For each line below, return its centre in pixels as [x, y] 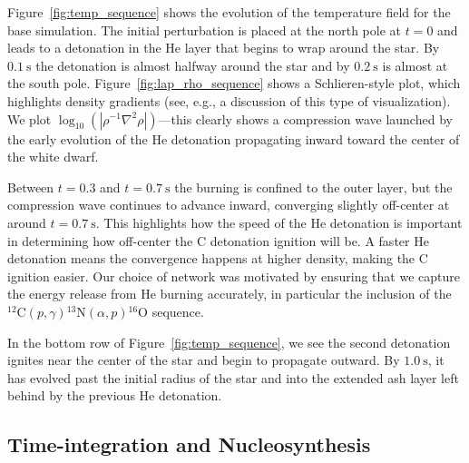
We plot [29, 118]
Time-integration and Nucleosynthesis [189, 444]
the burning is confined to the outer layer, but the [313, 187]
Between [31, 187]
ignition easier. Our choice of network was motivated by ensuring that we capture [234, 276]
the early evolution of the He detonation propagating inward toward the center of [234, 138]
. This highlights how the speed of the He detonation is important [279, 222]
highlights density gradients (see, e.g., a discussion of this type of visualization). [229, 100]
